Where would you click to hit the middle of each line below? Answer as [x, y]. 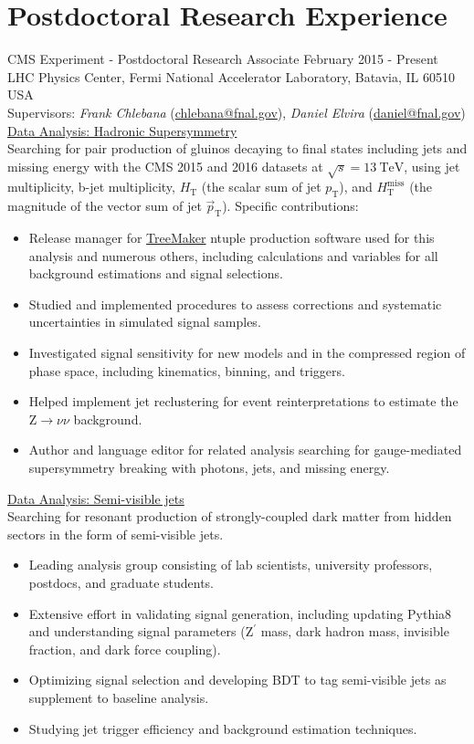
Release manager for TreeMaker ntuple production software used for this [232, 238]
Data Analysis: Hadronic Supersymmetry [122, 130]
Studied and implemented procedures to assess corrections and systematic [235, 304]
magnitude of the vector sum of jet [105, 206]
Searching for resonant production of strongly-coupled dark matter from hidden [230, 516]
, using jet [432, 166]
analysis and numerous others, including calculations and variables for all [233, 255]
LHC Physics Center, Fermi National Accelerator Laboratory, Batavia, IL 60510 [231, 76]
